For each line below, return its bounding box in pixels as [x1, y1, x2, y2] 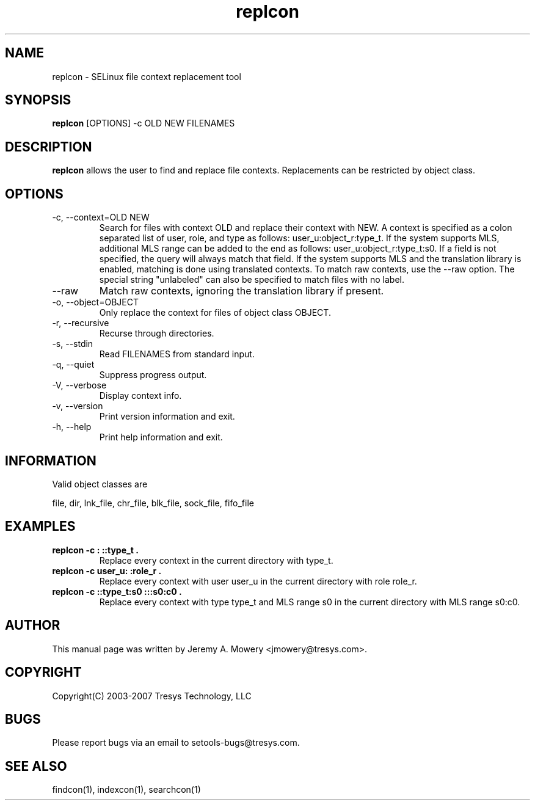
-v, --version [52, 401, 103, 412]
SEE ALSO [5, 758, 67, 774]
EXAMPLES [5, 519, 76, 534]
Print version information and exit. [99, 411, 235, 422]
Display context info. [99, 390, 182, 401]
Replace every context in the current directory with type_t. [99, 555, 333, 566]
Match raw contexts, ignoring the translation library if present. [99, 285, 384, 297]
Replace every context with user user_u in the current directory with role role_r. [99, 575, 417, 586]
